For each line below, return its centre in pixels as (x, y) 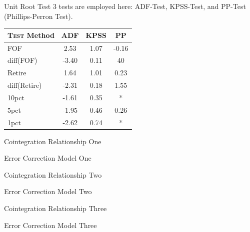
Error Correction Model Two (48, 191)
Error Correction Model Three (50, 225)
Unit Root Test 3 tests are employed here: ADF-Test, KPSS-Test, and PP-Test (125, 6)
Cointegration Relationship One (53, 141)
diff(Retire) (25, 85)
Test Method (31, 35)
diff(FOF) (22, 60)
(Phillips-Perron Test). (38, 16)
